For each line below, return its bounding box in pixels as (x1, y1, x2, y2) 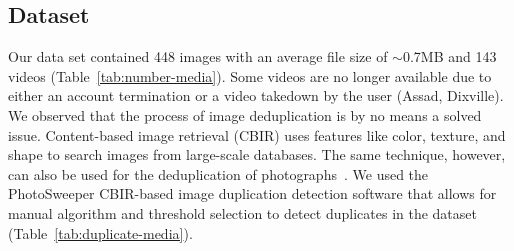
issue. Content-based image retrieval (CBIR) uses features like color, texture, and (8, 124, 506, 145)
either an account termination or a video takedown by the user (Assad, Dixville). (8, 85, 504, 106)
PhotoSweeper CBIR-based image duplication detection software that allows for (8, 183, 497, 204)
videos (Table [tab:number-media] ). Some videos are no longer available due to (8, 65, 492, 86)
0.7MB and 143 (402, 46, 497, 67)
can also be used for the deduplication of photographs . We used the (8, 163, 429, 184)
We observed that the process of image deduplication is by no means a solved (8, 104, 482, 125)
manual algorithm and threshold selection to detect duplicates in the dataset (8, 202, 477, 223)
